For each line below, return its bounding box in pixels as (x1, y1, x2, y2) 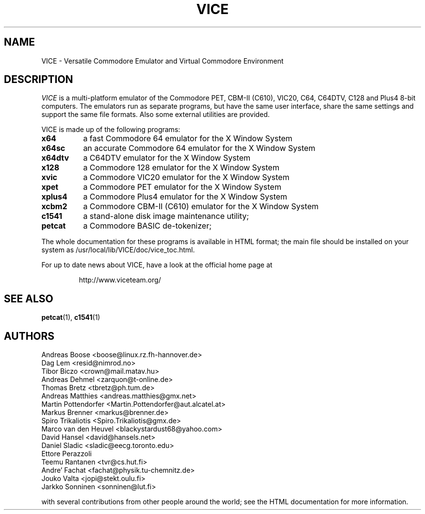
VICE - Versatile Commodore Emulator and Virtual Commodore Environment (41, 56, 284, 65)
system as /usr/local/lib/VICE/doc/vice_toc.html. (41, 246, 195, 254)
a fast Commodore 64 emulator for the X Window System (83, 133, 293, 144)
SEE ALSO (4, 292, 53, 305)
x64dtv (41, 153, 69, 163)
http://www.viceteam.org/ (79, 276, 161, 284)
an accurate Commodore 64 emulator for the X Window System (83, 143, 315, 153)
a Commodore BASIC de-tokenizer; (83, 221, 212, 231)
